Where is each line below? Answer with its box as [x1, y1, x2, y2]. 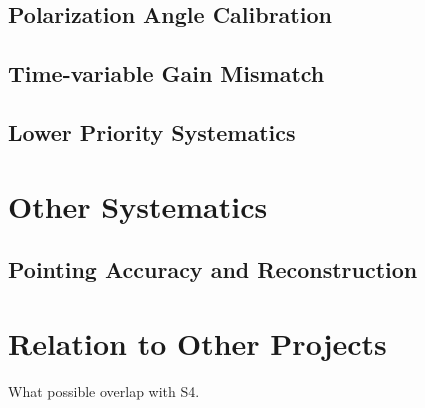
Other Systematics [8, 185, 268, 226]
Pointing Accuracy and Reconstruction [8, 254, 418, 285]
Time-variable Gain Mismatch [8, 58, 325, 89]
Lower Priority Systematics [8, 116, 296, 147]
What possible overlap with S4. [8, 380, 200, 401]
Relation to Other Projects [8, 322, 387, 363]
